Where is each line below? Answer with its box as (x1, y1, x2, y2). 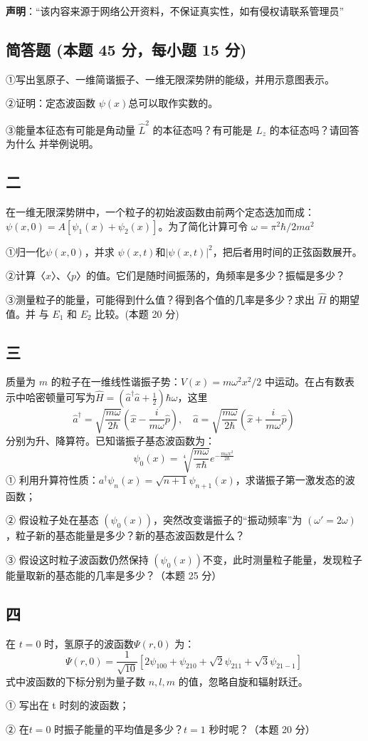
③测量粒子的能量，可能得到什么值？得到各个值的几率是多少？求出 (6, 292, 315, 307)
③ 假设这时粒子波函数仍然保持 (6, 551, 149, 566)
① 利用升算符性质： (6, 472, 99, 487)
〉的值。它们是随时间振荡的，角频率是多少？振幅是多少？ (76, 268, 346, 283)
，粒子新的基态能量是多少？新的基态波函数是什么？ (6, 528, 245, 543)
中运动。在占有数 (265, 374, 345, 389)
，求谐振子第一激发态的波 (235, 472, 355, 487)
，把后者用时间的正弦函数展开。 (212, 244, 362, 259)
